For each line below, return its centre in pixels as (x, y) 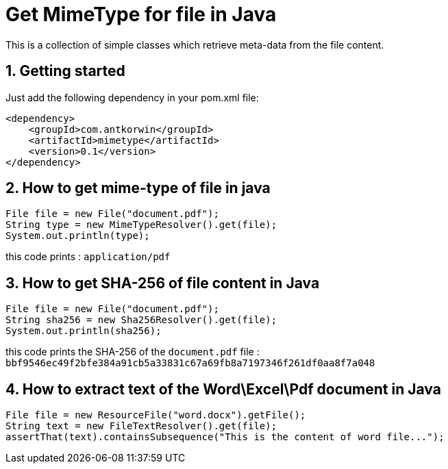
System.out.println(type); (78, 236)
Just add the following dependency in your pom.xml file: (132, 97)
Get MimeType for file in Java (141, 14)
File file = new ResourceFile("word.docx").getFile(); (156, 415)
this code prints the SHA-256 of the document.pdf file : (133, 352)
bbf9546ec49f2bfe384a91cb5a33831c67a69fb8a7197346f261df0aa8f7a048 (190, 363)
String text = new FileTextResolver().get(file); (141, 426)
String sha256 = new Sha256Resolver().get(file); (141, 320)
